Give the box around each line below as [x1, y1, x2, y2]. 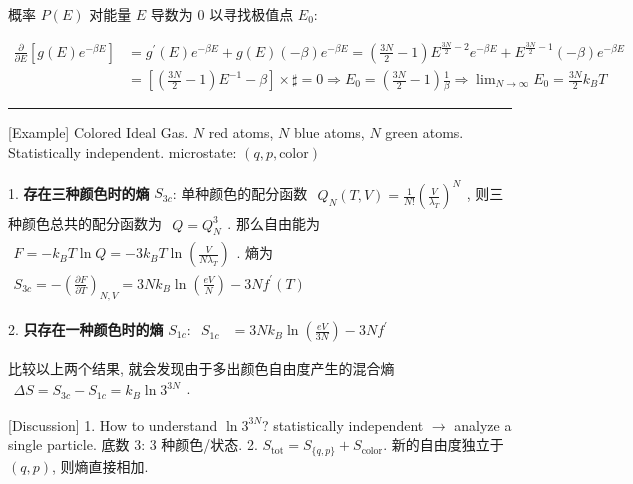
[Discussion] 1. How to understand [8, 414, 218, 435]
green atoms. [385, 122, 464, 143]
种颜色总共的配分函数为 [8, 213, 162, 234]
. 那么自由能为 [227, 213, 320, 234]
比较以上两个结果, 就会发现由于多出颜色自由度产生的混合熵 [8, 358, 395, 379]
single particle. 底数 [8, 434, 130, 455]
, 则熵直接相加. [52, 455, 149, 476]
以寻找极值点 [209, 4, 294, 24]
